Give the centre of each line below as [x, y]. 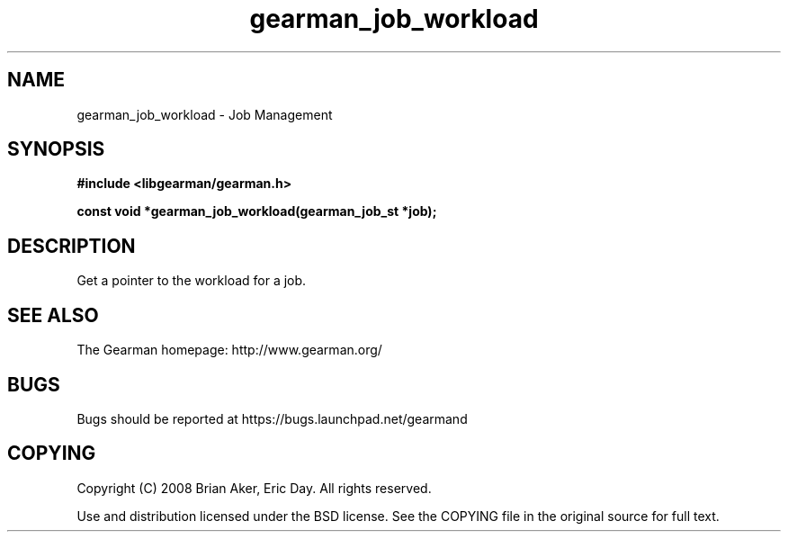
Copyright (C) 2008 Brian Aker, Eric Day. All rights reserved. [254, 488]
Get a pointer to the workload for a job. [192, 281]
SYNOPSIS [56, 149]
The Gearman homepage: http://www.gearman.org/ [229, 350]
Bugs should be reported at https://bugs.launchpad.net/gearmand [272, 418]
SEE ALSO [53, 315]
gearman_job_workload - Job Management [205, 114]
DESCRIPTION [72, 246]
